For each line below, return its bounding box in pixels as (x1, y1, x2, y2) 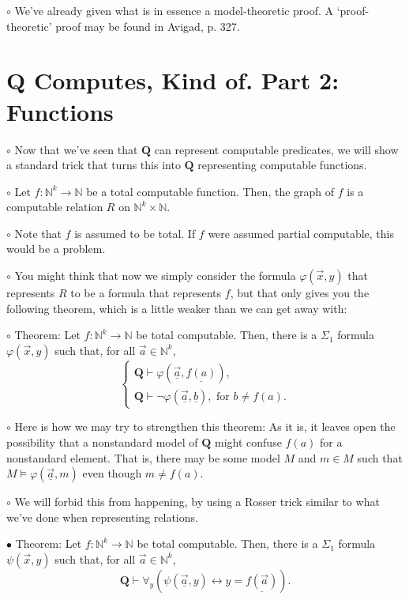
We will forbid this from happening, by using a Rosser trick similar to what (14, 493, 380, 510)
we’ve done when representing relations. (6, 508, 198, 525)
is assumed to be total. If (74, 225, 196, 241)
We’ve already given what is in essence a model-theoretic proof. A (14, 2, 334, 18)
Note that (14, 225, 62, 241)
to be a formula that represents (70, 285, 222, 301)
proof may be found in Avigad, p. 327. (55, 17, 240, 34)
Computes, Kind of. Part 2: (33, 64, 340, 96)
